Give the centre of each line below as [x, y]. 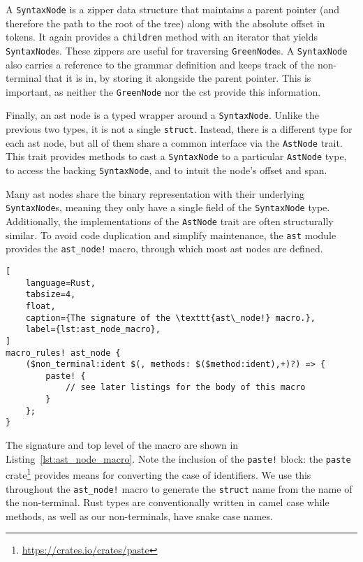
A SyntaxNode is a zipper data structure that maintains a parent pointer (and [173, 9]
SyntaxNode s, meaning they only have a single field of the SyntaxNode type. [168, 207]
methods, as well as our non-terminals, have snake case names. [139, 516]
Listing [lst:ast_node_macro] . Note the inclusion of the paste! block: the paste [178, 458]
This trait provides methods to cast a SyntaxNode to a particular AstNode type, [176, 156]
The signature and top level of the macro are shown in [122, 445]
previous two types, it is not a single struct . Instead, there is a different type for [179, 129]
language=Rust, [60, 283]
